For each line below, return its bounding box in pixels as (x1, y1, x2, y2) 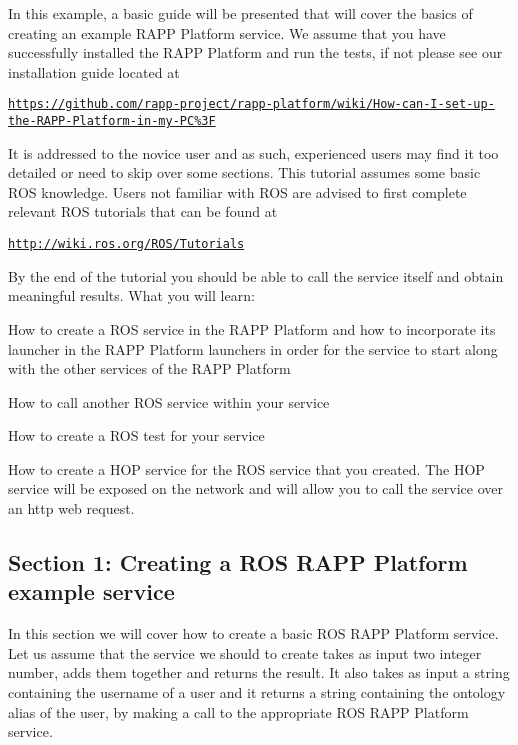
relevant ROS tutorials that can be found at (8, 201, 278, 222)
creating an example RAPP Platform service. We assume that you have (8, 22, 446, 43)
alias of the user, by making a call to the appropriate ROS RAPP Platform (8, 701, 469, 722)
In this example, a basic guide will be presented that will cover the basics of (8, 3, 473, 23)
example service (8, 576, 175, 607)
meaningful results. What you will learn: (8, 285, 255, 306)
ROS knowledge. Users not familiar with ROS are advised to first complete (8, 181, 467, 202)
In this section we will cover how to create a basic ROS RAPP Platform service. (8, 623, 499, 644)
